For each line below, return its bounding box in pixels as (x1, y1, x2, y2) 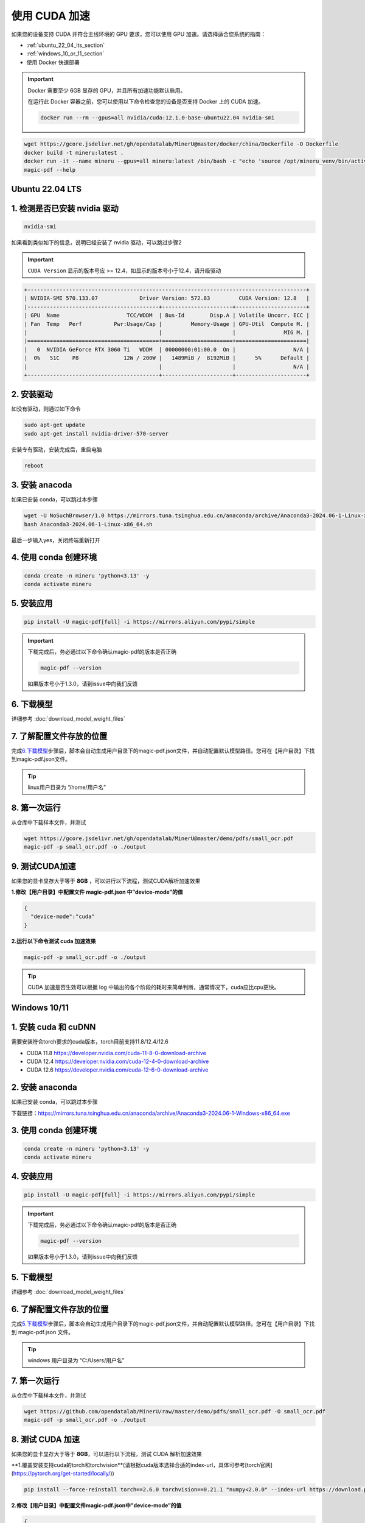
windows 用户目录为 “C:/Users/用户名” (27, 1356, 125, 1364)
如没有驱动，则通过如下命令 (11, 405, 81, 412)
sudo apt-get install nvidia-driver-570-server (24, 430, 169, 437)
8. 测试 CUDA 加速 (11, 1434, 80, 1444)
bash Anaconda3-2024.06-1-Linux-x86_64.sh (24, 521, 153, 528)
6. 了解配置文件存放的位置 (11, 1304, 109, 1314)
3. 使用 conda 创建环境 (11, 1125, 97, 1136)
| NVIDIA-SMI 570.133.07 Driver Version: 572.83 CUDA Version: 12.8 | (24, 295, 310, 302)
